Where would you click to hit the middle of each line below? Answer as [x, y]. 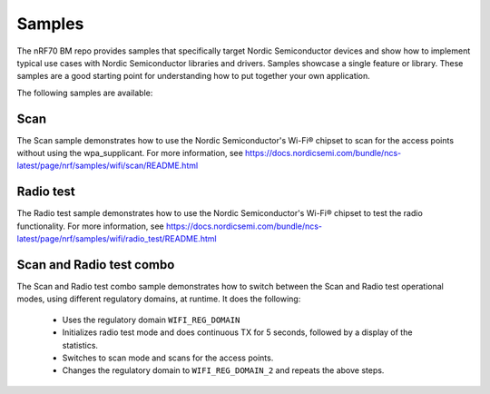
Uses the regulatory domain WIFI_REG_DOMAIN [151, 320]
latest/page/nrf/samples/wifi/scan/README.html [108, 166]
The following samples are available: [85, 93]
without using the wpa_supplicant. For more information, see [130, 153]
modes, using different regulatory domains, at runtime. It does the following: [159, 299]
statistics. [80, 345]
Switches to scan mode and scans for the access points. [168, 358]
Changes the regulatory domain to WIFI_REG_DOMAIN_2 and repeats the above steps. [223, 370]
